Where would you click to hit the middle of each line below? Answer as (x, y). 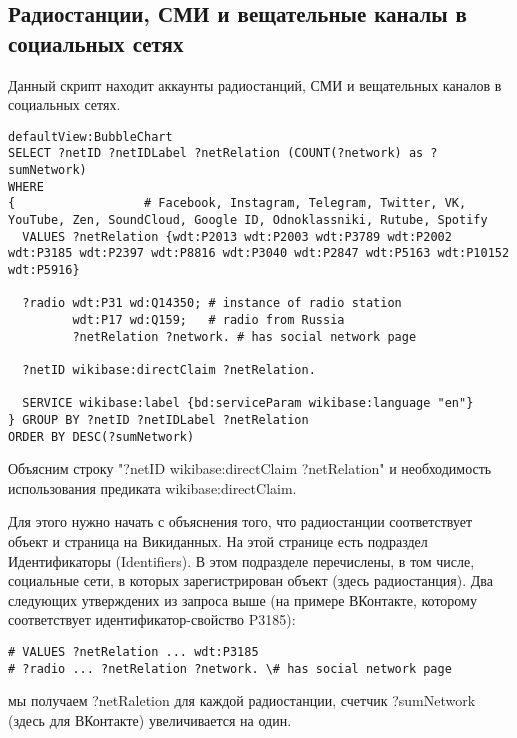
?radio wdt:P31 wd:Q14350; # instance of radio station (212, 303)
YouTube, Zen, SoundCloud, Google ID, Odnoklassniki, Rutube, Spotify (248, 220)
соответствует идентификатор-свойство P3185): (152, 619)
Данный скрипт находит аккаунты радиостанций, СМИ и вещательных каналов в (255, 84)
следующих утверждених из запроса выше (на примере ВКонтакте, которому (242, 599)
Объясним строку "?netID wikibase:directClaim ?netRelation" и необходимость (250, 468)
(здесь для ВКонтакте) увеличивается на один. (150, 719)
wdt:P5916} (44, 270)
